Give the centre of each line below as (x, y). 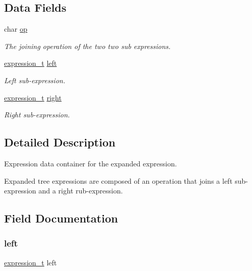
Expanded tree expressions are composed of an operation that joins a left (118, 180)
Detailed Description (60, 142)
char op (16, 29)
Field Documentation (61, 218)
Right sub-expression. (37, 115)
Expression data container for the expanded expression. (91, 163)
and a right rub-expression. (81, 191)
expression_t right (33, 97)
